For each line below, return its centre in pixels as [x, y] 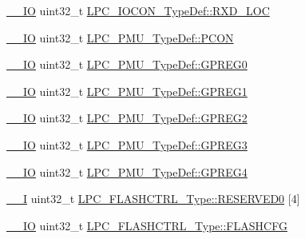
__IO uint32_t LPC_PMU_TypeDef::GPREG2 [127, 118]
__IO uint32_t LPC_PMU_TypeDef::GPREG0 [127, 64]
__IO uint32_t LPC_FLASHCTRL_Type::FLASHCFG [147, 225]
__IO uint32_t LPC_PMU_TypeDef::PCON [120, 37]
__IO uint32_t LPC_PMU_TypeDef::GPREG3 [127, 144]
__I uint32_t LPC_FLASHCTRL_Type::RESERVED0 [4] [153, 199]
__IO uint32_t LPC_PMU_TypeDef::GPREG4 [127, 171]
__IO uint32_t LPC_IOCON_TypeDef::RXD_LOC [138, 10]
